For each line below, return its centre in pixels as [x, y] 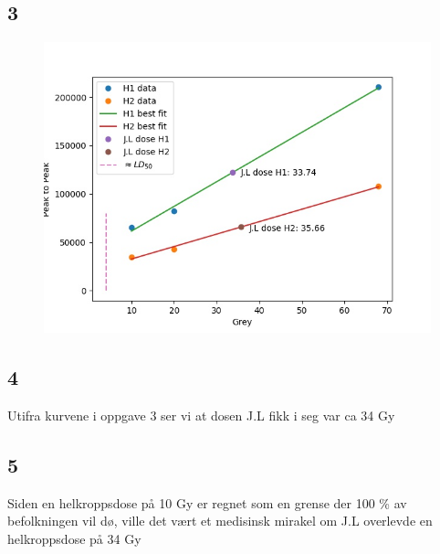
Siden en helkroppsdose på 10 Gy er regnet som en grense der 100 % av [207, 502]
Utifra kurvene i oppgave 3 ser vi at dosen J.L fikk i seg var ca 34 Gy [201, 415]
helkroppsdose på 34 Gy [74, 538]
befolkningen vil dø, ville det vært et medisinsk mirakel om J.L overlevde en [220, 521]
